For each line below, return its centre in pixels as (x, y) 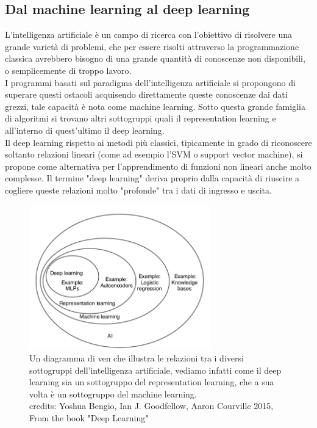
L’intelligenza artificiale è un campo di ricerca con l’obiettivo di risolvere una (149, 34)
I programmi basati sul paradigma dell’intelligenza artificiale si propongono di (150, 82)
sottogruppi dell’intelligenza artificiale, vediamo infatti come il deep (155, 370)
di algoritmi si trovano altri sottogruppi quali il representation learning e (141, 118)
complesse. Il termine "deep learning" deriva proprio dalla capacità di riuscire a (152, 178)
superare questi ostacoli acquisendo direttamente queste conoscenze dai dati (146, 94)
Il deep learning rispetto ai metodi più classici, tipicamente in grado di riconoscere (158, 142)
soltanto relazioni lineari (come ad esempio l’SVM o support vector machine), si (154, 154)
